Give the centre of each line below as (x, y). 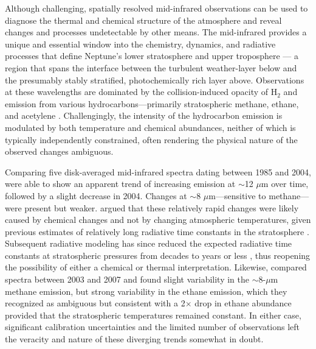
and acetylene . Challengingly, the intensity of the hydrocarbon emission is (144, 115)
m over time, (285, 184)
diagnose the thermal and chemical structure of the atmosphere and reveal (143, 20)
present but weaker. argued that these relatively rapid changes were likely (162, 207)
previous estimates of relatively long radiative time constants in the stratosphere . (157, 231)
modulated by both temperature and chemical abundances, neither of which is (150, 127)
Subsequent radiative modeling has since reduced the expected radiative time (149, 243)
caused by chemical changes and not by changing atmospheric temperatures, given (158, 220)
